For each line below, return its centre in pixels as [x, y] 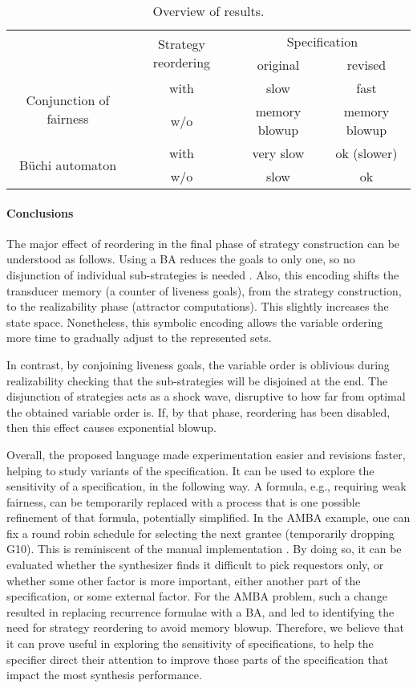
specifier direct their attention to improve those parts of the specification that [198, 659]
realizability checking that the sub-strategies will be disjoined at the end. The [197, 380]
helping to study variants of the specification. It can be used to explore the [190, 470]
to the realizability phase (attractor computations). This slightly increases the [198, 306]
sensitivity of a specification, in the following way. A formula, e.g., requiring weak [206, 486]
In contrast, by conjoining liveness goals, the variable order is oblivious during [198, 364]
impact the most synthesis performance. [104, 675]
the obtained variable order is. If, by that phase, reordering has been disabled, [198, 411]
